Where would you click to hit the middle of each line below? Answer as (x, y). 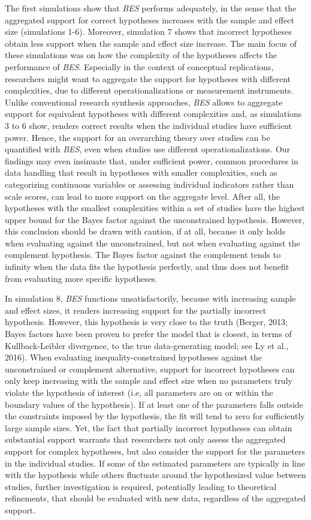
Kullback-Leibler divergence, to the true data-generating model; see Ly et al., (147, 345)
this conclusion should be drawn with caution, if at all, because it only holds (145, 231)
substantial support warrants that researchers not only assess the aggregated (145, 439)
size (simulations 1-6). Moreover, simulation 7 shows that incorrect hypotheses (149, 31)
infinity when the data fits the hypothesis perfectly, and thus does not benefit (147, 267)
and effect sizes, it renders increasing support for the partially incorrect (136, 310)
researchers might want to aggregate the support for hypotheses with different (148, 78)
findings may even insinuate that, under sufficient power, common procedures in (152, 160)
